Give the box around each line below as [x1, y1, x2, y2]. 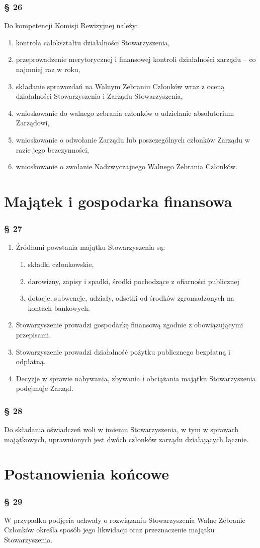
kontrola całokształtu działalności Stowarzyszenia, [16, 37, 170, 47]
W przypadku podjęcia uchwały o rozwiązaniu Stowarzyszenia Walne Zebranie [4, 514, 245, 525]
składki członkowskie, [28, 258, 94, 269]
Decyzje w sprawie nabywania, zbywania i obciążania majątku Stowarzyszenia [16, 373, 256, 383]
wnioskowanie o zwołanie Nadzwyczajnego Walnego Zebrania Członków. [16, 161, 238, 172]
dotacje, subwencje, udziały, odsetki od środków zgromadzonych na [28, 293, 234, 303]
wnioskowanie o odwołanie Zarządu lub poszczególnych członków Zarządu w [16, 134, 250, 145]
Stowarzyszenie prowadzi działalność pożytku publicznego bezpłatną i [16, 346, 230, 357]
